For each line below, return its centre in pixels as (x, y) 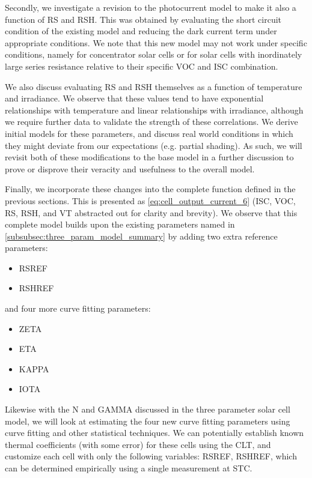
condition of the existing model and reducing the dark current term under (141, 31)
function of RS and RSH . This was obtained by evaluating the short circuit (143, 19)
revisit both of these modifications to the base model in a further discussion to (149, 157)
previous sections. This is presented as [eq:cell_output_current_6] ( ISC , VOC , (150, 200)
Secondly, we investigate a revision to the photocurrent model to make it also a (151, 7)
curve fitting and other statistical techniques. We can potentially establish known (154, 433)
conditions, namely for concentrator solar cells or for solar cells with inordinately (154, 54)
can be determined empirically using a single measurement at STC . (129, 468)
